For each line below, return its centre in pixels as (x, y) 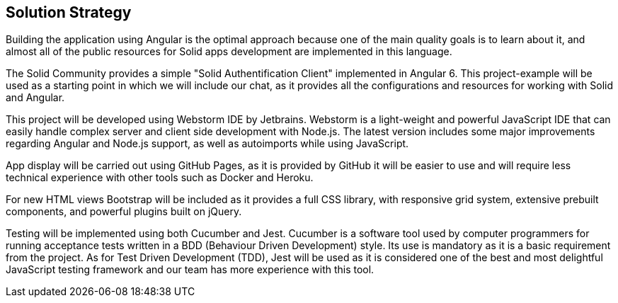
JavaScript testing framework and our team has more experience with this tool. (190, 270)
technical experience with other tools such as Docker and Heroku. (160, 178)
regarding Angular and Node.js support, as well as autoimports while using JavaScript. (207, 144)
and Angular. (35, 98)
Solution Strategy (69, 12)
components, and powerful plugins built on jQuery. (124, 212)
